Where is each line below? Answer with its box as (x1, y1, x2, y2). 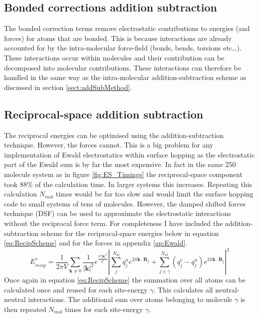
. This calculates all (153, 284, 213, 294)
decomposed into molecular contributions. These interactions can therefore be (4, 62, 241, 72)
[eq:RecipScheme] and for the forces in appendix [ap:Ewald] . (4, 237, 188, 248)
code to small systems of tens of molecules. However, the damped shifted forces (4, 198, 246, 208)
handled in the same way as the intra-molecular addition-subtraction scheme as (4, 72, 247, 82)
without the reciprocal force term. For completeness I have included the (4, 217, 223, 228)
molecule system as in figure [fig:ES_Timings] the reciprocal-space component (4, 168, 243, 179)
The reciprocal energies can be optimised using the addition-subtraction (4, 129, 224, 140)
